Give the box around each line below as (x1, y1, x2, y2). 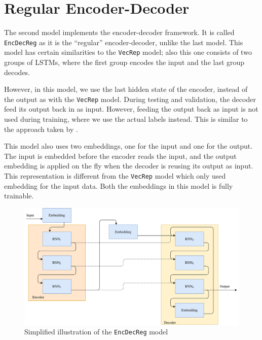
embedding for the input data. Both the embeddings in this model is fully (4, 180, 233, 191)
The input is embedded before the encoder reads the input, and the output (4, 150, 237, 161)
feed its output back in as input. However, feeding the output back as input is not (4, 104, 258, 114)
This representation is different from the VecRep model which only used (4, 171, 226, 181)
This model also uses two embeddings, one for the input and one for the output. (4, 141, 253, 151)
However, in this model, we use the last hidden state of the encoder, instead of (4, 84, 248, 94)
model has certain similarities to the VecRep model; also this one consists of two (4, 47, 252, 57)
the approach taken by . (4, 123, 78, 134)
